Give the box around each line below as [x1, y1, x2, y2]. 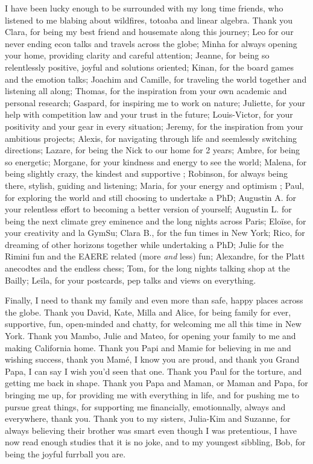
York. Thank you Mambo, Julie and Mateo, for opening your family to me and [5, 329, 296, 342]
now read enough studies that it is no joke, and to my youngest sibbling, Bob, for [5, 436, 306, 448]
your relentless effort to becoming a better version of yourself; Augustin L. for [5, 203, 292, 215]
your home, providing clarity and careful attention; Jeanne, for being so [5, 49, 270, 62]
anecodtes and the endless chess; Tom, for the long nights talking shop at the [5, 262, 290, 275]
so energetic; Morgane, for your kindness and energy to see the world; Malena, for [5, 155, 307, 168]
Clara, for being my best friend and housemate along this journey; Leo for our [5, 25, 294, 38]
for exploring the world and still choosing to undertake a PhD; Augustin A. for [5, 191, 297, 203]
